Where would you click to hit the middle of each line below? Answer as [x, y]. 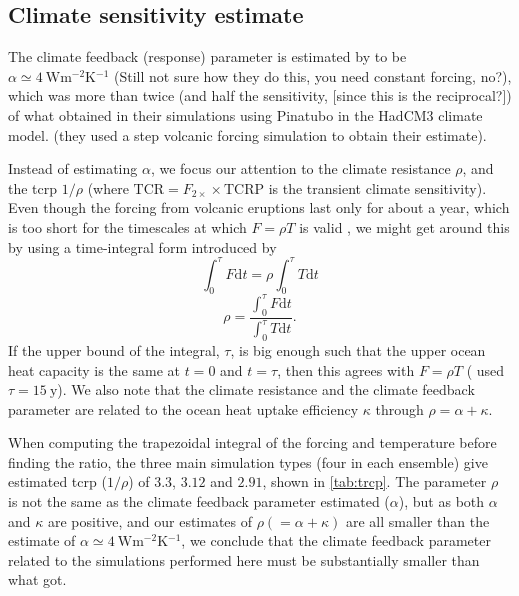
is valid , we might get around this [404, 226]
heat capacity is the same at [94, 369]
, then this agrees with [346, 369]
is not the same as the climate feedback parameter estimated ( [199, 501]
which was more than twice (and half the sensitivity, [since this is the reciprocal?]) [260, 95]
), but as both [441, 501]
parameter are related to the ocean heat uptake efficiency [183, 408]
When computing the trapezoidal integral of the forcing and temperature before [252, 442]
